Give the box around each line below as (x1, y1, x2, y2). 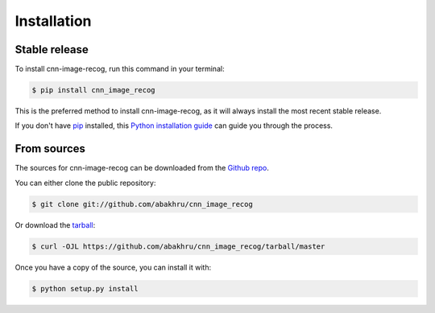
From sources (14, 142, 86, 156)
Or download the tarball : (14, 220, 96, 229)
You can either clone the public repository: (14, 178, 156, 187)
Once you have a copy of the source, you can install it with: (14, 262, 212, 272)
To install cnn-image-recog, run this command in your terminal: (14, 64, 225, 74)
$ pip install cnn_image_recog (31, 85, 156, 95)
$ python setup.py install (31, 284, 139, 293)
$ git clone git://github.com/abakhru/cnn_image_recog (31, 200, 253, 208)
